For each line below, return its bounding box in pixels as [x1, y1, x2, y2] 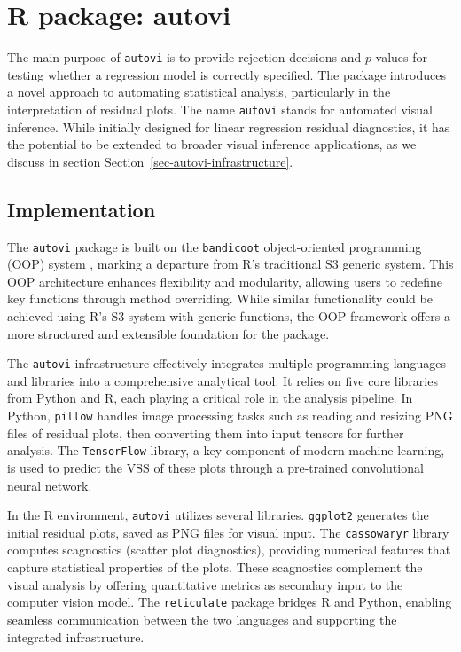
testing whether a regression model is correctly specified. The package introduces [7, 65, 446, 83]
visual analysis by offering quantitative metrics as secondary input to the [7, 575, 403, 593]
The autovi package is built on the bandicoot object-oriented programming [7, 237, 422, 255]
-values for [371, 48, 428, 67]
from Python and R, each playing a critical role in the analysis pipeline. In [7, 389, 413, 407]
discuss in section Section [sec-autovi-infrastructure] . [7, 152, 293, 170]
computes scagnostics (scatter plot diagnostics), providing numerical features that [7, 540, 451, 559]
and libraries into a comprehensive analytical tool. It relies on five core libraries [7, 371, 438, 389]
